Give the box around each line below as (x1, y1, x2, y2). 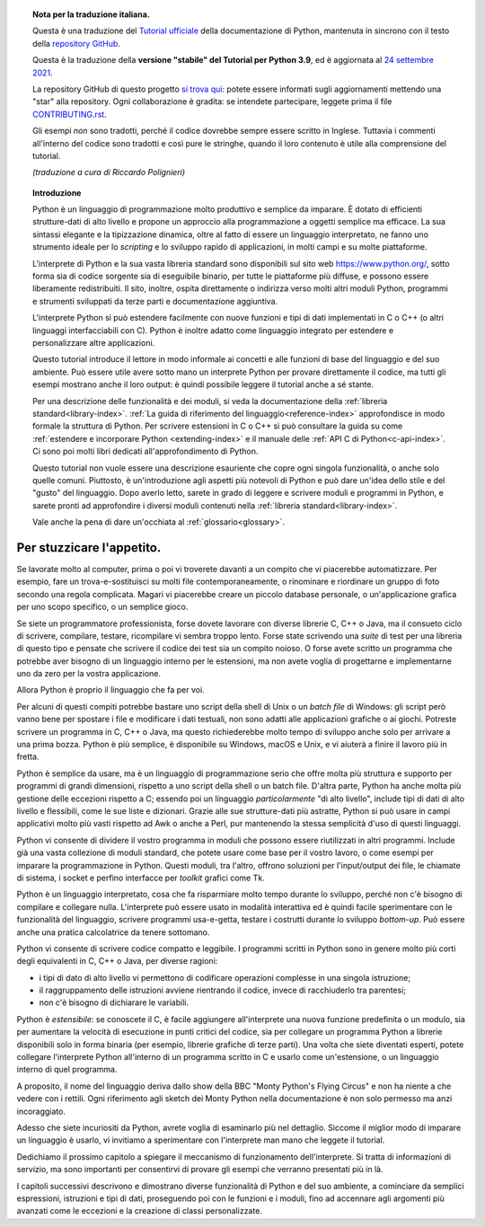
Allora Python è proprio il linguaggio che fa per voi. (16, 684, 206, 695)
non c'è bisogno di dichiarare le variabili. (39, 997, 189, 1008)
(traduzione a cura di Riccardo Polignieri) (32, 167, 186, 178)
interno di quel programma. (16, 1064, 118, 1075)
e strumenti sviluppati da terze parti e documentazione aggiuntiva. (32, 296, 278, 306)
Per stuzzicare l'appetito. (16, 540, 162, 555)
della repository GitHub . (32, 38, 121, 49)
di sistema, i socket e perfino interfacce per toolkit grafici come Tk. (16, 872, 265, 883)
